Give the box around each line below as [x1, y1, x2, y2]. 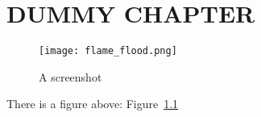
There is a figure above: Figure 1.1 [6, 95, 179, 112]
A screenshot [39, 68, 102, 85]
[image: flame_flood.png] [39, 45, 177, 57]
